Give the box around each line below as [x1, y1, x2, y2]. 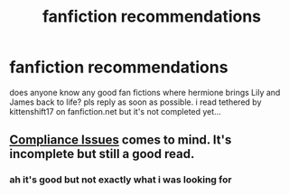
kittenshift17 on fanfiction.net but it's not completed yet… [9, 106, 221, 116]
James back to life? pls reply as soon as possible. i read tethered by [9, 97, 262, 107]
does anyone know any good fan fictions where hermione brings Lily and [9, 87, 281, 97]
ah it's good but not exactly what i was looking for [9, 173, 232, 186]
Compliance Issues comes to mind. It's [9, 133, 232, 148]
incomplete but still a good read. [9, 146, 195, 162]
